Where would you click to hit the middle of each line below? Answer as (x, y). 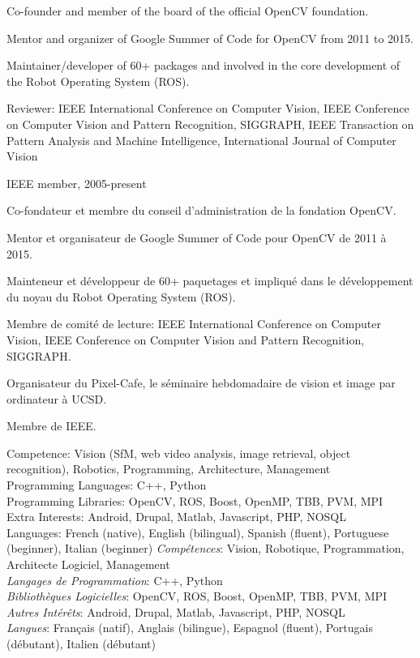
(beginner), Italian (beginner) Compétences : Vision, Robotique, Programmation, (206, 548)
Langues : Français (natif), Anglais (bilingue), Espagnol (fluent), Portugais (190, 628)
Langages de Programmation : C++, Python (115, 580)
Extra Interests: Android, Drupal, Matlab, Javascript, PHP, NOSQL (176, 517)
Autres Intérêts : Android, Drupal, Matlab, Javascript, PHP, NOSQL (176, 611)
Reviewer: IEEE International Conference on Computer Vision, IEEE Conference (208, 108)
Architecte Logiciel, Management (88, 564)
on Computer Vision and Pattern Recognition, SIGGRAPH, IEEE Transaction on (210, 124)
